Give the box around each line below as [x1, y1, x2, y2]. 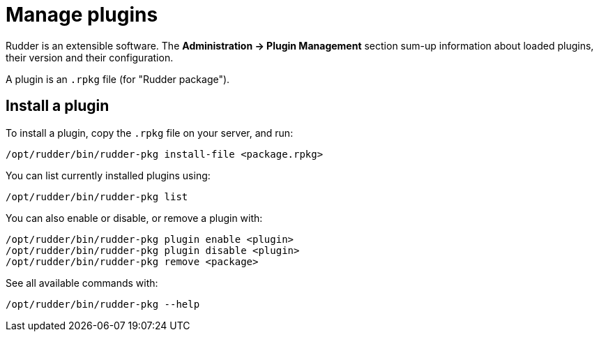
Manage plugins [6, 3, 158, 27]
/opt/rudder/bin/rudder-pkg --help [6, 298, 200, 310]
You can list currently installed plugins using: [6, 169, 211, 181]
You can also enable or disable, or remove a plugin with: [6, 211, 263, 224]
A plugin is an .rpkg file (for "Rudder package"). [6, 73, 230, 85]
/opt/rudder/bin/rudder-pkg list [6, 190, 188, 202]
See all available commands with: [6, 276, 158, 289]
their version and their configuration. [6, 51, 174, 63]
